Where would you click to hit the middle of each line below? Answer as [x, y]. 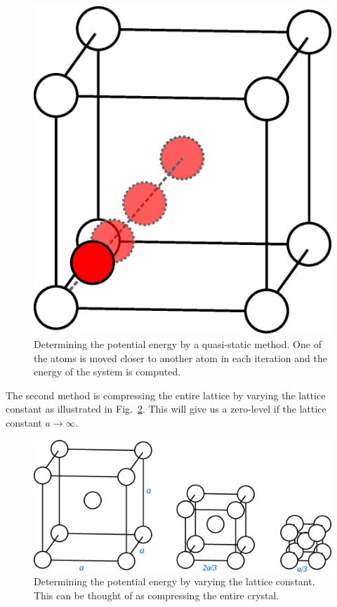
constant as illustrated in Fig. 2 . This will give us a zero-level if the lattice [166, 409]
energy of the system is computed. [107, 372]
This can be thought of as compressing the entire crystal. [157, 595]
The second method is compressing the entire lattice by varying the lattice [166, 395]
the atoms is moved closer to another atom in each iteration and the [180, 358]
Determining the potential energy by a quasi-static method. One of [178, 343]
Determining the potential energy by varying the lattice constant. [174, 581]
